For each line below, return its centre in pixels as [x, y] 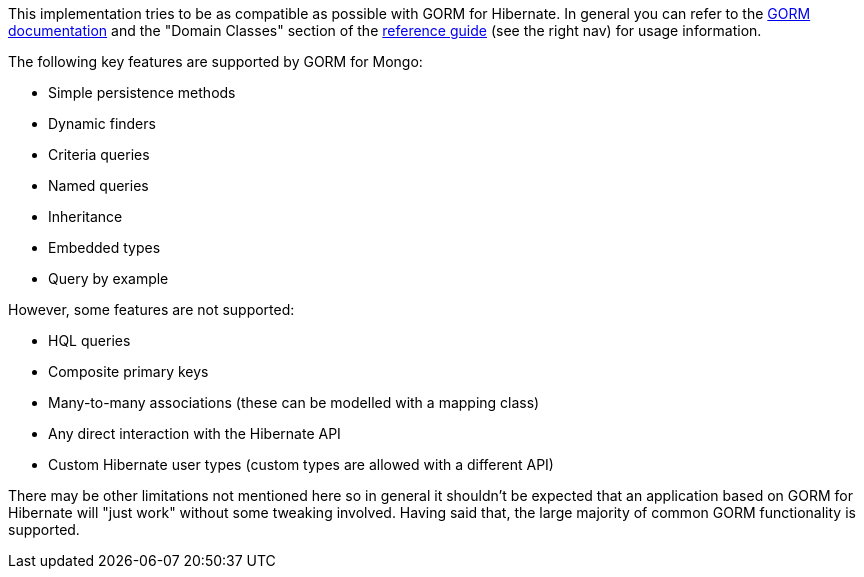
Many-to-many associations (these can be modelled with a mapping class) [294, 402]
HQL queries [89, 340]
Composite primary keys [128, 371]
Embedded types [104, 247]
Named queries [98, 185]
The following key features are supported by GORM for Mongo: [215, 61]
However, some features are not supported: [151, 309]
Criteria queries [99, 154]
